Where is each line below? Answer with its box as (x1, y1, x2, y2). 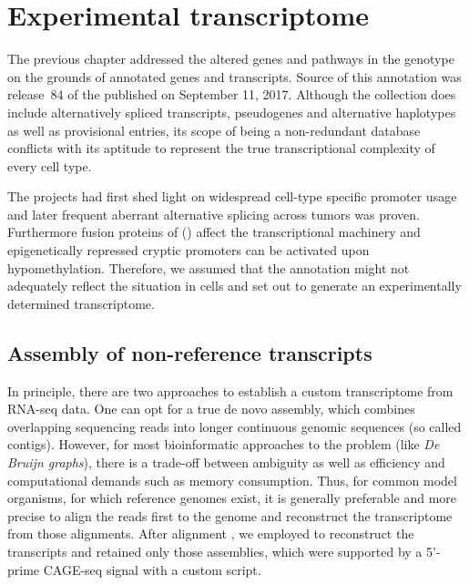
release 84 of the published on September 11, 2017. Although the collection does (7, 85, 456, 104)
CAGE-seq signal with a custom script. (43, 559, 261, 579)
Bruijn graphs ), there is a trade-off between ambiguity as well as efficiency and (7, 453, 445, 472)
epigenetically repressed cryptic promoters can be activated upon (7, 241, 370, 260)
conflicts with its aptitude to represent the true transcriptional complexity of (7, 139, 435, 158)
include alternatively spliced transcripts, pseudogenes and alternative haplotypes (7, 102, 456, 121)
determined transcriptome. (7, 293, 155, 313)
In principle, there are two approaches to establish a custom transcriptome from (7, 381, 454, 400)
